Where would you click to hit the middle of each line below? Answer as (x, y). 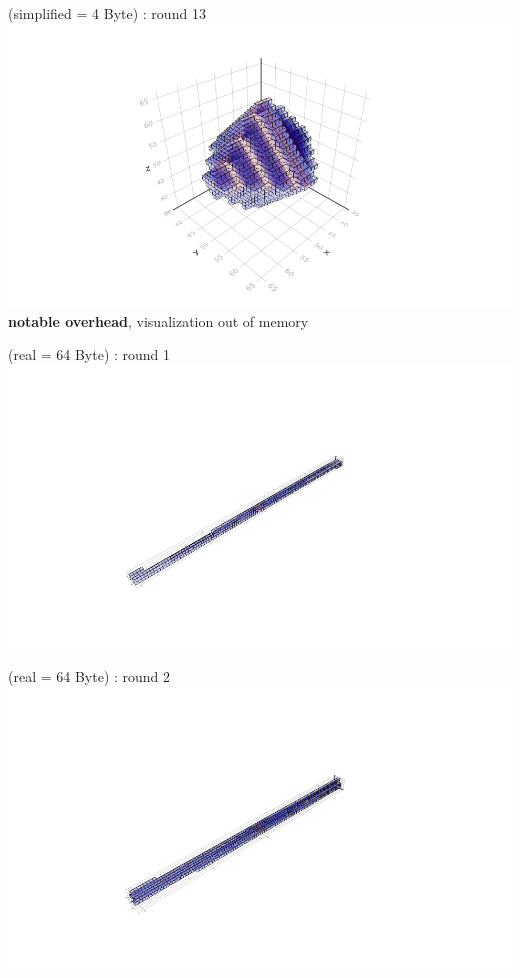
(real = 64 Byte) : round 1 (89, 354)
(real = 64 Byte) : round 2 (89, 675)
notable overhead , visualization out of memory (158, 320)
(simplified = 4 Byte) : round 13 (107, 13)
